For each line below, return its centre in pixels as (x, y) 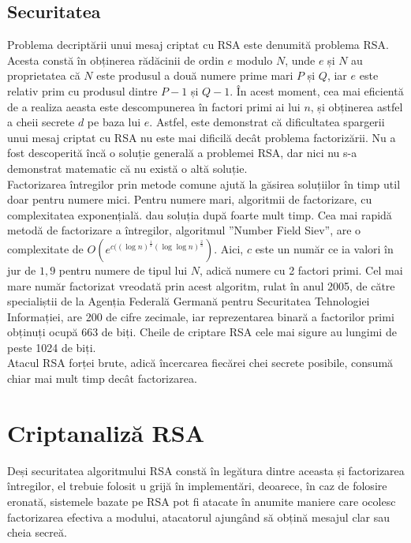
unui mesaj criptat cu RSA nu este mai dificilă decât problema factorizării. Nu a (202, 137)
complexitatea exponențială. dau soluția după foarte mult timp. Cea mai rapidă (200, 214)
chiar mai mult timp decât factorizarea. (102, 378)
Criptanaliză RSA (106, 432)
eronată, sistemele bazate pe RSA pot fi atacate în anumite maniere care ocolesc (202, 501)
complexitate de (45, 248)
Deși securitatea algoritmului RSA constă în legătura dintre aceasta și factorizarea (206, 470)
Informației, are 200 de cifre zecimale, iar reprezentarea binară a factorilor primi (201, 316)
